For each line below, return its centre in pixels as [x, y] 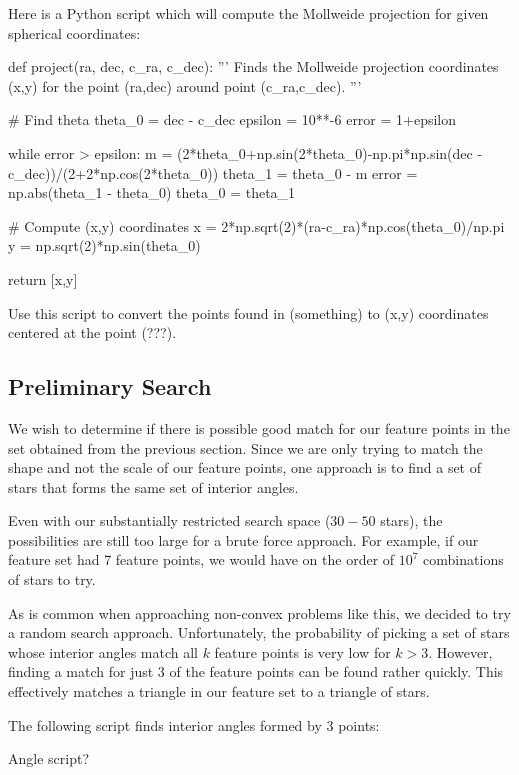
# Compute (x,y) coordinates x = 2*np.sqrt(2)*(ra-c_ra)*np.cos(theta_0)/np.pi [256, 225]
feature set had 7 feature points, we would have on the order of [201, 559]
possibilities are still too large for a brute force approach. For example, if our [243, 539]
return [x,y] [43, 278]
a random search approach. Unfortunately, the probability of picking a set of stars [259, 632]
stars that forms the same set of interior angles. [153, 486]
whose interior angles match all [103, 651]
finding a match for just [81, 671]
